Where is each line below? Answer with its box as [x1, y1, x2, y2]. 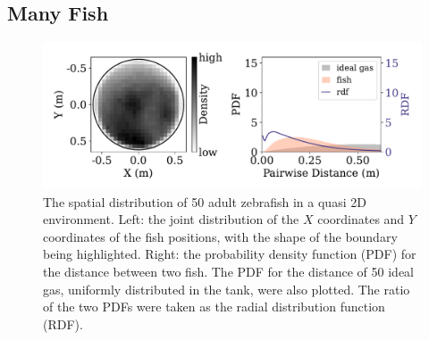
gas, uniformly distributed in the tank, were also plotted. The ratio [43, 279, 410, 298]
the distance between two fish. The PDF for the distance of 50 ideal [43, 261, 414, 280]
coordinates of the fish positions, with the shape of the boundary [43, 227, 398, 245]
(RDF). [43, 314, 83, 333]
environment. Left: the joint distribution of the [43, 210, 299, 228]
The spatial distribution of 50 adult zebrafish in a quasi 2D [43, 192, 366, 211]
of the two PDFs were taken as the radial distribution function [43, 297, 385, 316]
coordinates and [317, 210, 405, 228]
